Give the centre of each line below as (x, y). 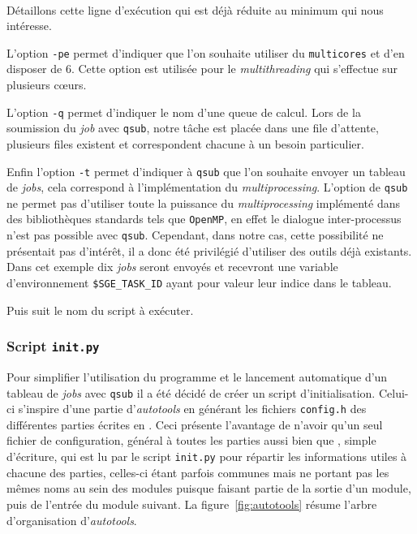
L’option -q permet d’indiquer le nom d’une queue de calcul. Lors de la (184, 112)
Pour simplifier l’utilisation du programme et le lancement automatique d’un (197, 376)
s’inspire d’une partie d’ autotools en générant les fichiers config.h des (192, 409)
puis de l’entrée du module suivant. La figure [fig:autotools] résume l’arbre (192, 504)
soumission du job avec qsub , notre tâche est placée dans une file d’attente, (193, 128)
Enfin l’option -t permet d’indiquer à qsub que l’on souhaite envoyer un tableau (206, 171)
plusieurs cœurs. (47, 85)
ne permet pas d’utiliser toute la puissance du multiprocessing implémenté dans (203, 202)
